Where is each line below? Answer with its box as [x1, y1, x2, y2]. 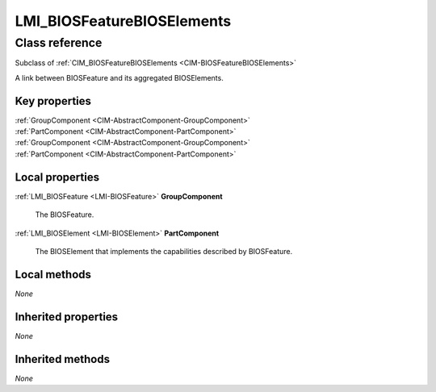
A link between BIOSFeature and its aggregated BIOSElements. [15, 73, 224, 82]
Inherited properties [15, 310, 119, 323]
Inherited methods [15, 352, 111, 366]
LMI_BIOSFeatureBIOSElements [15, 12, 232, 30]
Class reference [15, 35, 103, 50]
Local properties [15, 170, 100, 184]
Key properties [15, 94, 92, 108]
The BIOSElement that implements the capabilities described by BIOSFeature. [35, 246, 293, 256]
